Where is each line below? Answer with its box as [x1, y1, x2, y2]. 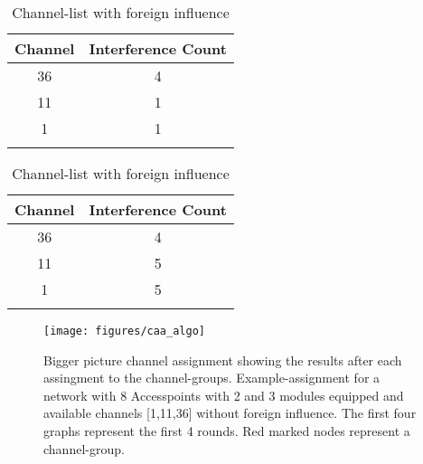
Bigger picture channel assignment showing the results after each [43, 350, 402, 369]
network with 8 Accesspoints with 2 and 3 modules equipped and [43, 385, 404, 404]
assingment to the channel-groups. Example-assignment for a [43, 368, 381, 387]
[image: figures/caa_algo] [43, 325, 205, 337]
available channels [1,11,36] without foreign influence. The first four [43, 403, 417, 422]
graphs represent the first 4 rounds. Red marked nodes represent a [43, 421, 410, 440]
